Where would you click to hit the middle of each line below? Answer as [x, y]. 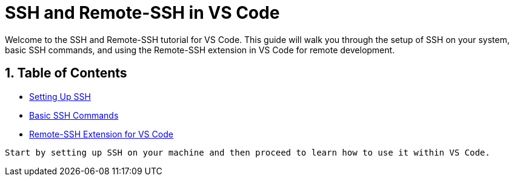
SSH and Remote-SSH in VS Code [142, 13]
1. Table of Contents [66, 73]
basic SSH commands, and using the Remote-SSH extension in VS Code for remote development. [200, 50]
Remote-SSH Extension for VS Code [101, 134]
